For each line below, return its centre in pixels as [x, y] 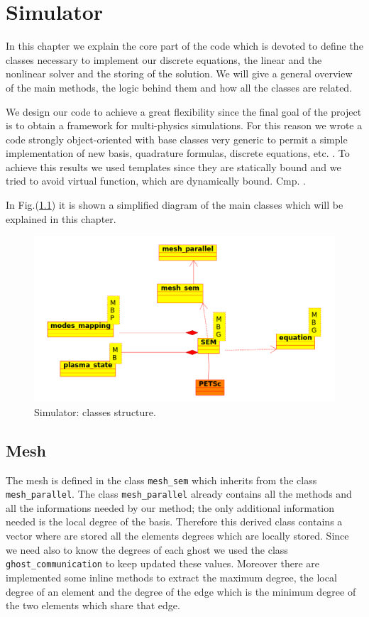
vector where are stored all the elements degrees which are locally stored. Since [177, 536]
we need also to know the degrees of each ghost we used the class [147, 549]
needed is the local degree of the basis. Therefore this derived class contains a [174, 522]
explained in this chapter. [61, 218]
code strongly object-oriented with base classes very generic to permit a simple [177, 139]
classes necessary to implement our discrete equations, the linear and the [164, 59]
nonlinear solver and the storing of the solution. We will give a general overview [179, 73]
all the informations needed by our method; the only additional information [170, 507]
